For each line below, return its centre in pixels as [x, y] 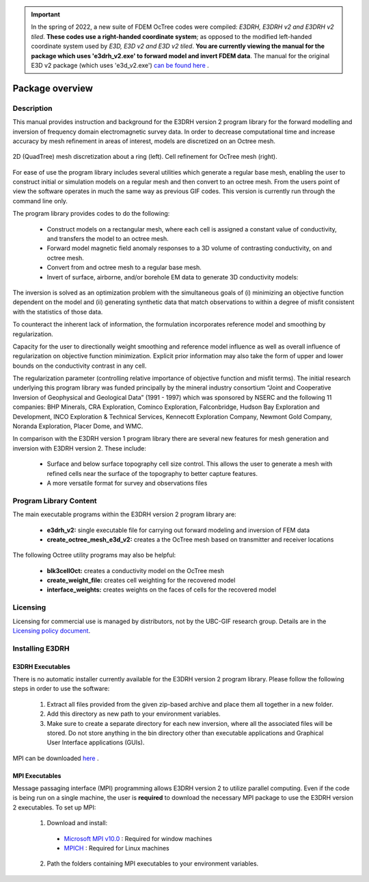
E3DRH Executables [42, 666]
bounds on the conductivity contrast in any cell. [80, 366]
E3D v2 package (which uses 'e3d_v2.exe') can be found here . [120, 65]
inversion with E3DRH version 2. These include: [80, 448]
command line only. [40, 201]
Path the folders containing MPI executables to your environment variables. [153, 864]
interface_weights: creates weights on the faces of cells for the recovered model [162, 590]
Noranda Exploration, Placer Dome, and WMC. [78, 426]
